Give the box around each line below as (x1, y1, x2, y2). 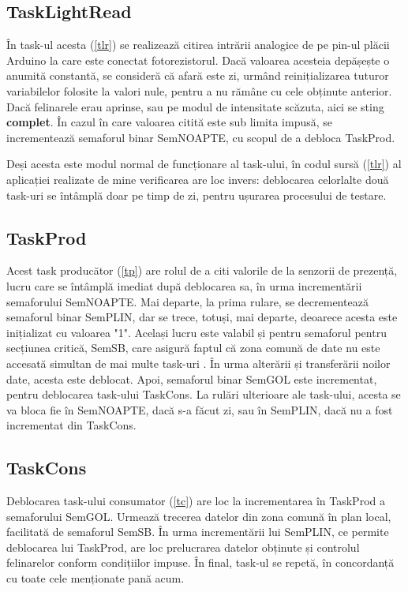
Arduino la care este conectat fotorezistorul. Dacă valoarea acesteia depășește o (6, 51, 390, 68)
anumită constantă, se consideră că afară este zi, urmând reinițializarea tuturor (6, 67, 389, 84)
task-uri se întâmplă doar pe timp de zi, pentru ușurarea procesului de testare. (6, 186, 387, 203)
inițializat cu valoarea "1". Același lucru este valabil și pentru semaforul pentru (6, 324, 387, 340)
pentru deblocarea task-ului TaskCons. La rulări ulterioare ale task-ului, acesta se (6, 386, 401, 403)
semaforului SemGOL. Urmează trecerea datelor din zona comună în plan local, (6, 508, 391, 524)
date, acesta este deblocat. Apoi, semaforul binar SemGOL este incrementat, (6, 370, 377, 387)
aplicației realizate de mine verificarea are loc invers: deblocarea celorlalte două (6, 170, 389, 187)
